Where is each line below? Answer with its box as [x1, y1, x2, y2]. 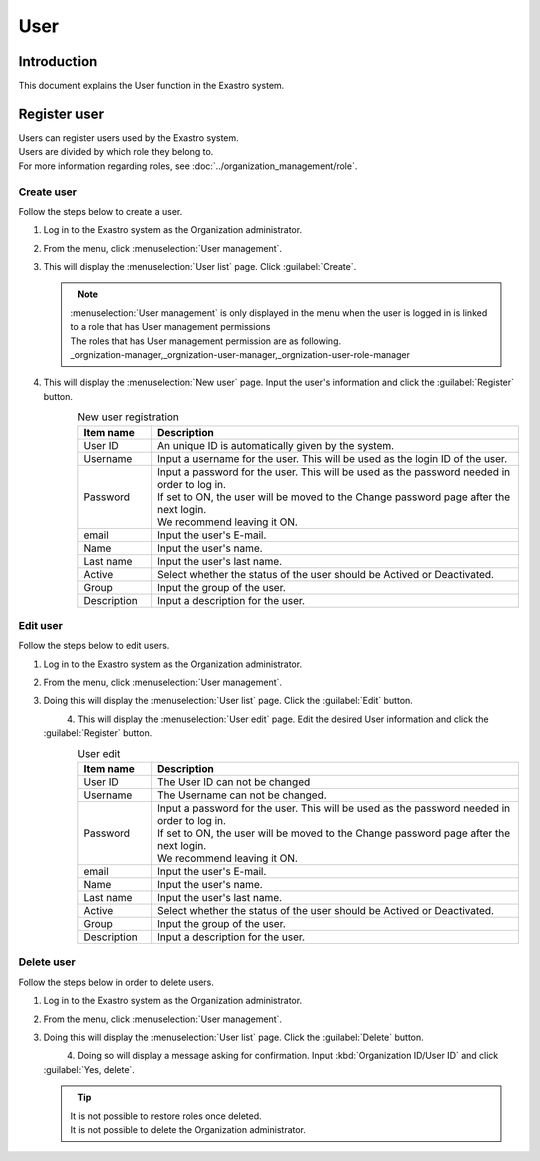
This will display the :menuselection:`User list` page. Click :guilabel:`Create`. [43, 261, 357, 273]
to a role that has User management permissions [70, 321, 271, 333]
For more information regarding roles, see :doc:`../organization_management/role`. [18, 160, 358, 172]
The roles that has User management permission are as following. [70, 335, 342, 347]
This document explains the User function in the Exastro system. [18, 80, 285, 92]
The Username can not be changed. [156, 788, 327, 802]
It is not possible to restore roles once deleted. [70, 1110, 262, 1122]
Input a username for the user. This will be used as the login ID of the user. [156, 451, 508, 465]
